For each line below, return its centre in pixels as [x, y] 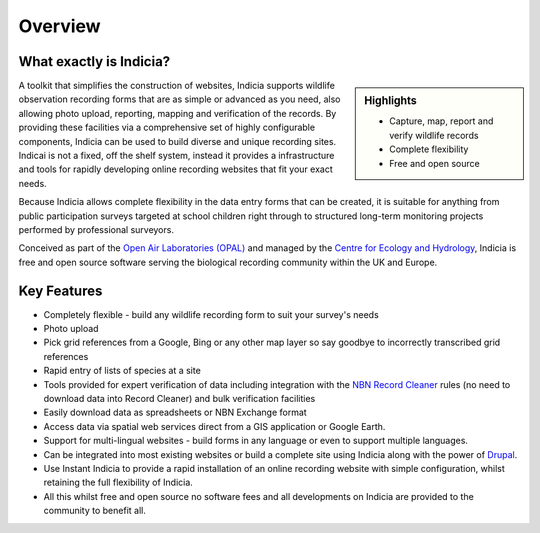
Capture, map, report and [441, 121]
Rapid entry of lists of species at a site [122, 371]
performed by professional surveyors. [96, 229]
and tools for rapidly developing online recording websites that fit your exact [176, 169]
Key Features [60, 290]
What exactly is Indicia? [94, 61]
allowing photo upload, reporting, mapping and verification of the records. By [177, 113]
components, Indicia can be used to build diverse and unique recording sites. [177, 141]
